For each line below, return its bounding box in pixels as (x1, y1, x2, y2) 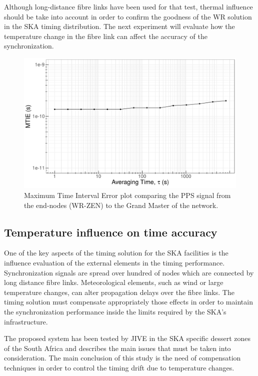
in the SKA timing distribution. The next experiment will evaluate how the (4, 21, 235, 31)
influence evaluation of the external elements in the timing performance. (4, 257, 225, 268)
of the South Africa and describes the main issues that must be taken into (4, 342, 231, 353)
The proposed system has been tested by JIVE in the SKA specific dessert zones (4, 333, 251, 343)
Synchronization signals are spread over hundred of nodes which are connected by (4, 267, 254, 277)
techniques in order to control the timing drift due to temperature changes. (4, 362, 234, 372)
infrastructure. (4, 316, 48, 326)
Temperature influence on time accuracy (4, 224, 217, 239)
